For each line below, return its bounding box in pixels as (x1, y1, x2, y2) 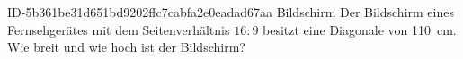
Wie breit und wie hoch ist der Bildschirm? (7, 38, 245, 56)
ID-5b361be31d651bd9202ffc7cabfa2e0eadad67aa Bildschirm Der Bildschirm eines (7, 3, 454, 21)
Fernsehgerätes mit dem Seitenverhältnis (7, 20, 230, 38)
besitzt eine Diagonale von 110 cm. (263, 20, 457, 38)
